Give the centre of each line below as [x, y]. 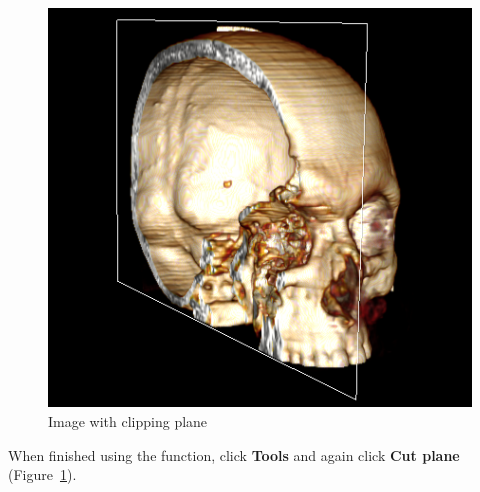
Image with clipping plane [128, 420]
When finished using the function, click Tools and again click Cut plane [234, 454]
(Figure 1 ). [42, 474]
